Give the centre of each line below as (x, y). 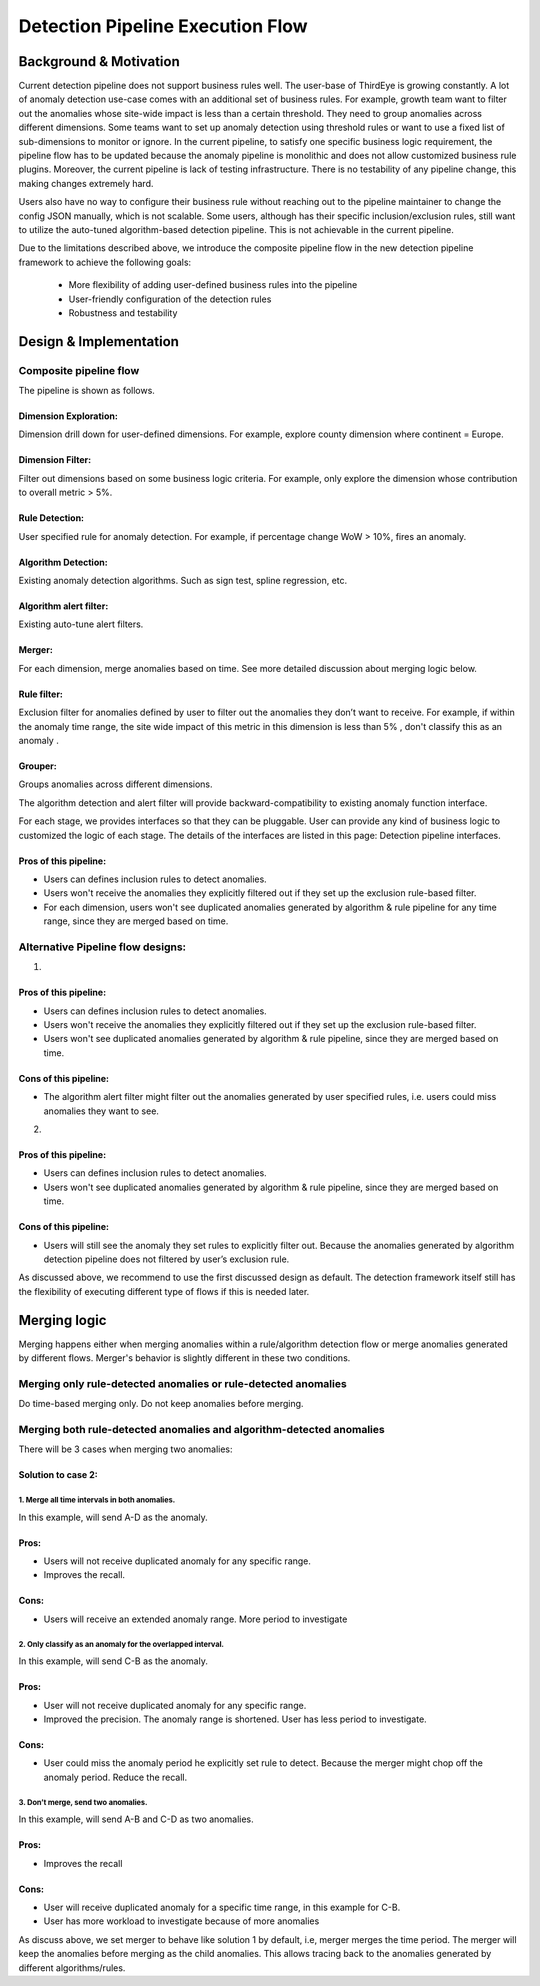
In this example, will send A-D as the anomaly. (113, 1517)
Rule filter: (41, 694)
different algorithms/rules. (72, 1967)
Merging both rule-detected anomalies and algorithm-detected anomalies (201, 1429)
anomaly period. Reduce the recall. (115, 1777)
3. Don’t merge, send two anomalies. (83, 1802)
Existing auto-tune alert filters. (81, 624)
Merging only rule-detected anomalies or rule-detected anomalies (182, 1383)
